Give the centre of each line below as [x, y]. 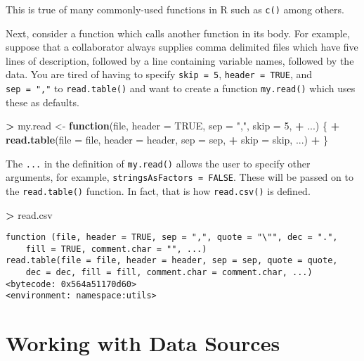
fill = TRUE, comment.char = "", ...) [116, 249]
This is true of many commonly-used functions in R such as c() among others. [175, 9]
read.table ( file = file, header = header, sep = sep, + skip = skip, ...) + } [167, 139]
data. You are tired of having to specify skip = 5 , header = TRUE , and [159, 74]
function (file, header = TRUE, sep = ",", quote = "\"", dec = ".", [172, 237]
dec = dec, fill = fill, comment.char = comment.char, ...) [169, 273]
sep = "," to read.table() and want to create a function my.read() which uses [181, 88]
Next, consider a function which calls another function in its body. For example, [178, 33]
